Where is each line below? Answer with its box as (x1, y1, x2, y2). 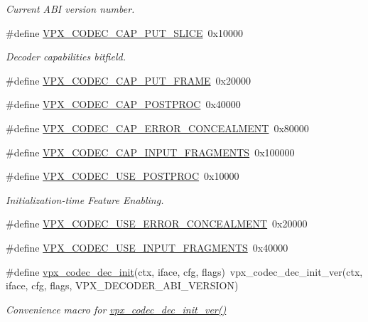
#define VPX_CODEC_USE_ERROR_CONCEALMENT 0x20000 (6, 216, 308, 231)
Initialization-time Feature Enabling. (6, 192, 164, 207)
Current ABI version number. (6, 1, 135, 16)
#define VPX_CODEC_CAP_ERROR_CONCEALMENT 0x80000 (6, 120, 309, 135)
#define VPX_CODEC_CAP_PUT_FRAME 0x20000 (6, 73, 251, 87)
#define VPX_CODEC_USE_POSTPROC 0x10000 (6, 168, 239, 183)
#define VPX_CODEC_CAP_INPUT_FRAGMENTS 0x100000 (6, 144, 295, 159)
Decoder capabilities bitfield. (6, 49, 126, 64)
